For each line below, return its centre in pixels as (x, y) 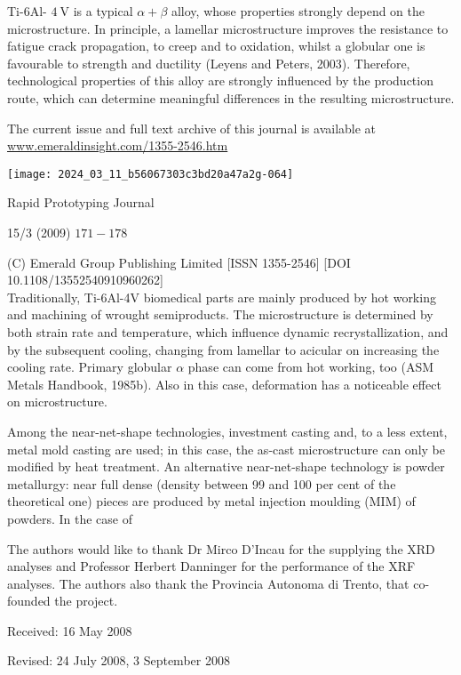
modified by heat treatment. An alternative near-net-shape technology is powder (226, 466)
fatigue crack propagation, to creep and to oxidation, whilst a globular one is (216, 46)
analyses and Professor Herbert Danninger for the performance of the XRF (211, 566)
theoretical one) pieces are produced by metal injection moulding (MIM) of (211, 501)
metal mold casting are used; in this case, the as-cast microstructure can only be (226, 449)
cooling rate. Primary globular (90, 367)
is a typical (103, 11)
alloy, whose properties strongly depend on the (298, 11)
